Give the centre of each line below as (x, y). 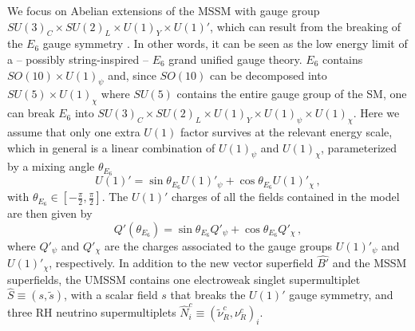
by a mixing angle (51, 166)
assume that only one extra (74, 131)
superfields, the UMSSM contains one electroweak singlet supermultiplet (184, 279)
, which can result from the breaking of (306, 26)
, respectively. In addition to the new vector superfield (181, 263)
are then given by (50, 213)
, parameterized (359, 147)
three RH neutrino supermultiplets (92, 312)
